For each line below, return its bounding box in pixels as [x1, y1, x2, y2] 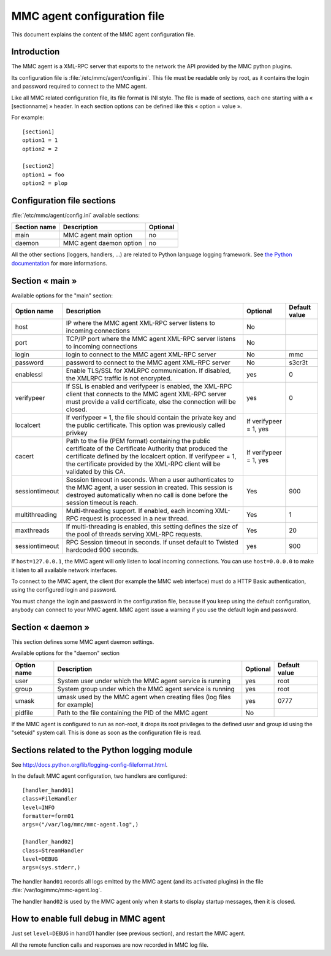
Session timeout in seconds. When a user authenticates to [66, 476, 234, 484]
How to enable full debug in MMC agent [11, 914, 165, 924]
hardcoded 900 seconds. [66, 546, 139, 554]
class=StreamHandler [22, 847, 84, 854]
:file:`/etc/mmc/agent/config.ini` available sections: [11, 212, 140, 219]
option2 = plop [22, 180, 68, 187]
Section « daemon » [11, 622, 90, 632]
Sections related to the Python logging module [11, 745, 192, 755]
